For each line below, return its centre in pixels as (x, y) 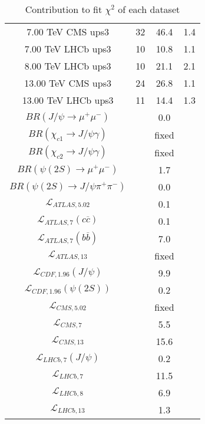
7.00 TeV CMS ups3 (68, 32)
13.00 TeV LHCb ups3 (68, 100)
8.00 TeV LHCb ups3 (68, 66)
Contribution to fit (64, 9)
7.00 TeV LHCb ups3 (68, 49)
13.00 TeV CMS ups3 (68, 83)
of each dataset (149, 9)
